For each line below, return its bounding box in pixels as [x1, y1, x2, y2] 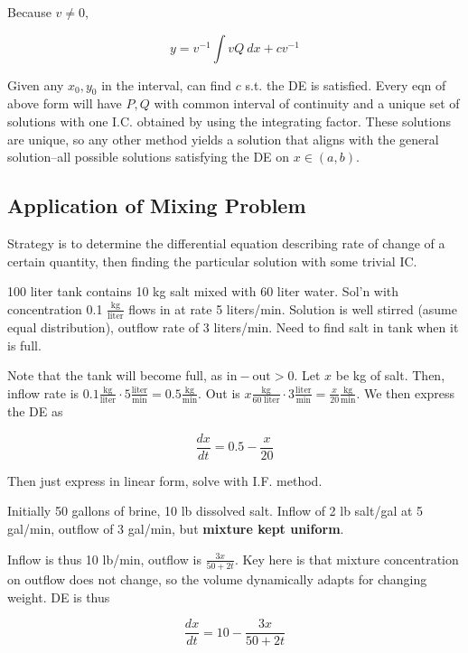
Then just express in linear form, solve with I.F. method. [7, 471, 323, 490]
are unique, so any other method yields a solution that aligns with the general [7, 129, 439, 148]
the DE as [7, 402, 63, 421]
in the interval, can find [101, 75, 232, 94]
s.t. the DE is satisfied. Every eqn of [245, 75, 446, 94]
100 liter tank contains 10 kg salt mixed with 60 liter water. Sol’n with [7, 282, 399, 301]
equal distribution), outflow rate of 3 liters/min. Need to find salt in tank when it [7, 318, 459, 337]
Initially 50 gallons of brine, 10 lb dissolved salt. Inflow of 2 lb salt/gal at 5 [7, 501, 424, 520]
